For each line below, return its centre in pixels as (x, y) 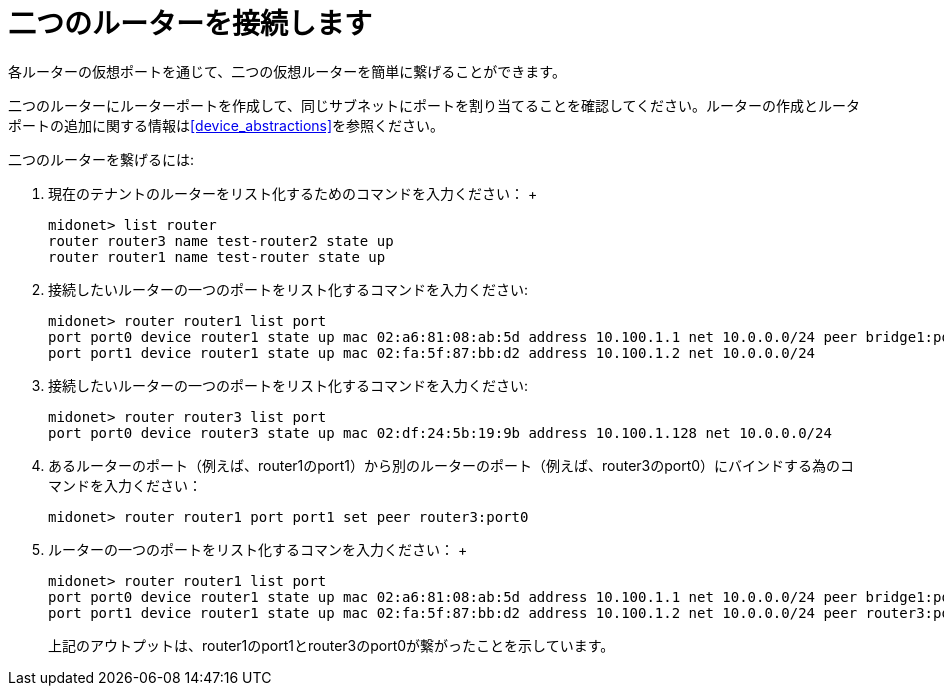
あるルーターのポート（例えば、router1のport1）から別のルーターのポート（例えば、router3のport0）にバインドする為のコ (451, 465)
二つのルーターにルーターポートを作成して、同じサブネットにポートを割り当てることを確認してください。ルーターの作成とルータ (434, 105)
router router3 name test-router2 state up (221, 240)
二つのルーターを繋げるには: (101, 159)
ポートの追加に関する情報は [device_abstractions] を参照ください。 (226, 125)
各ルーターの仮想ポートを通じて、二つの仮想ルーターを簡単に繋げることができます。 (287, 71)
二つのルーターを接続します (190, 24)
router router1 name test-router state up (217, 256)
